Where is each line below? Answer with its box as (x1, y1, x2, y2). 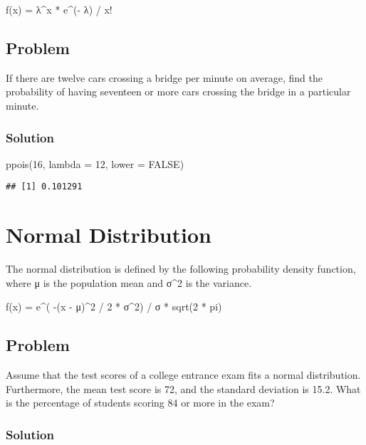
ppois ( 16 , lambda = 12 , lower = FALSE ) (6, 156, 184, 171)
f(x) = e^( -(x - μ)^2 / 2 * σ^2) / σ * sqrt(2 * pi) (6, 299, 222, 314)
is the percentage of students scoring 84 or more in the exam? (6, 395, 275, 410)
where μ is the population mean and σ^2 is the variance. (6, 275, 252, 290)
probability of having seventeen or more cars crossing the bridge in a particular (6, 84, 351, 99)
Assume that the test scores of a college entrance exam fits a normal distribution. (6, 367, 361, 382)
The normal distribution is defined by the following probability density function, (6, 261, 356, 276)
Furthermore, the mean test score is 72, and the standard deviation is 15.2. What (6, 381, 361, 396)
